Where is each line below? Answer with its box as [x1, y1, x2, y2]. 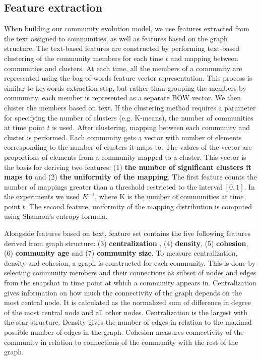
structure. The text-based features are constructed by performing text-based [4, 43, 239, 53]
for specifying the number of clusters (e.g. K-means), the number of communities [4, 112, 253, 123]
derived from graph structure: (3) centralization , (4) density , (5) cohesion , [4, 237, 248, 248]
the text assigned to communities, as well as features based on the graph [4, 33, 228, 43]
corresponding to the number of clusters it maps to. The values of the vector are [4, 142, 252, 152]
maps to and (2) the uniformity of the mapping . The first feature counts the [4, 171, 257, 182]
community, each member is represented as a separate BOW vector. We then [4, 92, 241, 103]
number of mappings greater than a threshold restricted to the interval [4, 181, 222, 192]
